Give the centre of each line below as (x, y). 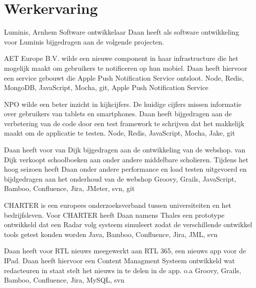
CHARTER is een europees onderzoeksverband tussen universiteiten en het (118, 205)
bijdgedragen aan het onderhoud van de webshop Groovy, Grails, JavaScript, (120, 178)
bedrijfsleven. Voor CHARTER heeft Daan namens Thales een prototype (114, 215)
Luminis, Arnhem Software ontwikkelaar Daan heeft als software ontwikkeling (122, 32)
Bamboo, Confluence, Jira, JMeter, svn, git (69, 188)
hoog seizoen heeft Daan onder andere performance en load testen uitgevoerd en (125, 169)
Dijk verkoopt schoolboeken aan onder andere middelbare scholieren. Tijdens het (126, 159)
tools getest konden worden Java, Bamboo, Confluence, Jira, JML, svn (111, 234)
